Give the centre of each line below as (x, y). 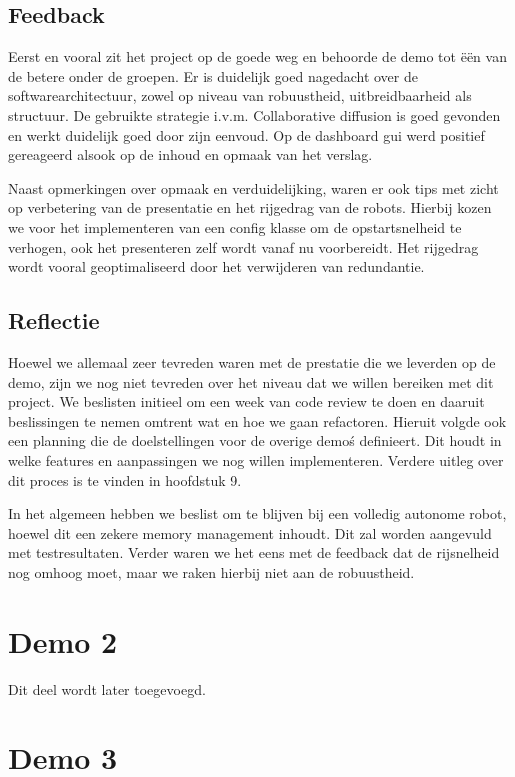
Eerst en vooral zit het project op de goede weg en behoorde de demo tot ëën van (257, 56)
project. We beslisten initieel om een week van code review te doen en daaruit (246, 401)
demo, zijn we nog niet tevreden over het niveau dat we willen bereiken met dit (251, 381)
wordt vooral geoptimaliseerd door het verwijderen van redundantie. (216, 266)
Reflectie (54, 320)
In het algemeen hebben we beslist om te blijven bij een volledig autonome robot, (257, 513)
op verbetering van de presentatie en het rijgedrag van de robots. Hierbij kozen (250, 207)
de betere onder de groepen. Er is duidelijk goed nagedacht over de (213, 75)
